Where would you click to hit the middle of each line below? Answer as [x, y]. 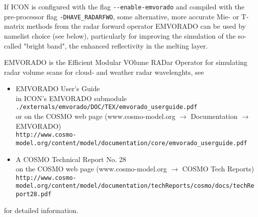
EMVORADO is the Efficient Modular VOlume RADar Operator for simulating [126, 62]
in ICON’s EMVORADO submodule [71, 98]
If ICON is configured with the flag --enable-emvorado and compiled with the [124, 6]
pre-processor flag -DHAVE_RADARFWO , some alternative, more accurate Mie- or [122, 16]
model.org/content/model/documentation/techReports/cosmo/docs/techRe [135, 186]
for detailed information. [41, 210]
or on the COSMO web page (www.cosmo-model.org [95, 116]
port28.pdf [34, 194]
